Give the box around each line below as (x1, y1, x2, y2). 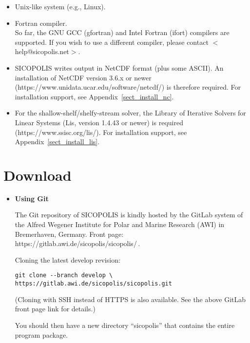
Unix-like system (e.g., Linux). (15, 1, 106, 11)
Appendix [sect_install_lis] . (15, 136, 100, 147)
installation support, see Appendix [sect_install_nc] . (15, 91, 174, 101)
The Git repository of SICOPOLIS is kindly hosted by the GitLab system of (15, 210, 243, 220)
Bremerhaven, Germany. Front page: (15, 229, 124, 239)
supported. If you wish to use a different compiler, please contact (15, 37, 209, 47)
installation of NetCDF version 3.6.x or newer (15, 72, 152, 82)
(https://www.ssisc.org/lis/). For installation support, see (15, 127, 187, 137)
